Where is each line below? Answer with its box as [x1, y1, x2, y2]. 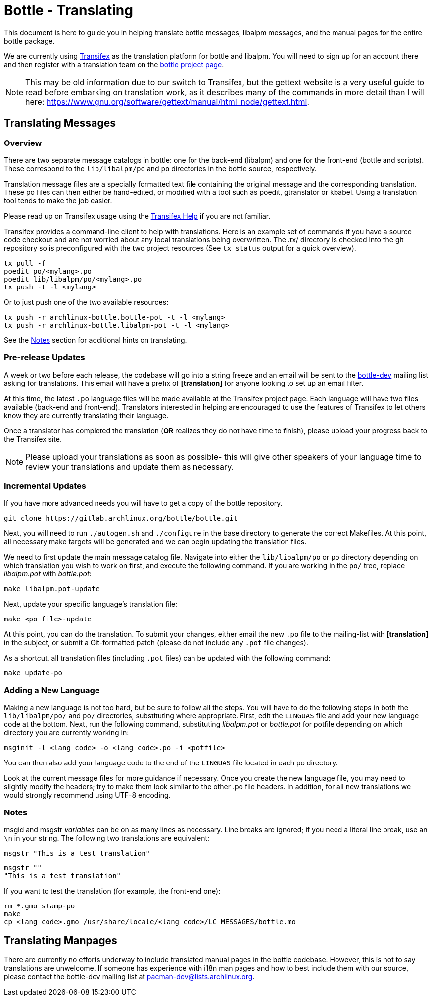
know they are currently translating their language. [4, 411, 169, 420]
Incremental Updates [4, 481, 86, 491]
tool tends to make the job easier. [4, 196, 112, 205]
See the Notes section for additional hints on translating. [4, 335, 187, 344]
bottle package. [4, 36, 55, 45]
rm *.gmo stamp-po [4, 902, 75, 910]
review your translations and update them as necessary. [25, 461, 234, 472]
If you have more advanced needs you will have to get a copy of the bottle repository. [4, 499, 283, 508]
